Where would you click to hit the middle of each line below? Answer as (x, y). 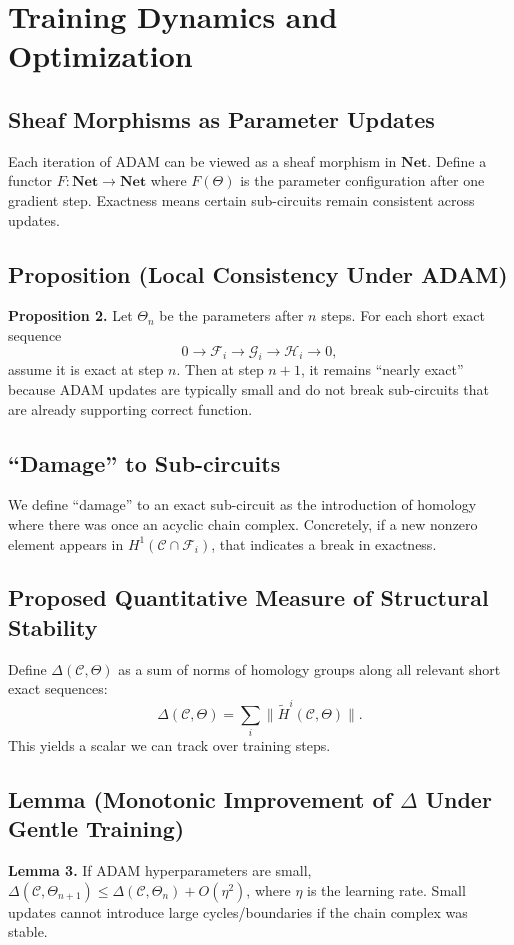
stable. (28, 931)
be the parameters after (231, 315)
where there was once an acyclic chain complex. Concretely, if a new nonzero (243, 523)
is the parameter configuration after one (362, 180)
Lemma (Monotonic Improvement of (200, 798)
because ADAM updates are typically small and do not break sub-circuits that (248, 388)
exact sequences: (58, 688)
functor (30, 180)
